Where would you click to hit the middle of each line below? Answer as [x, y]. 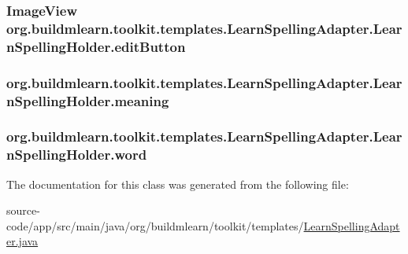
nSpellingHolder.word [77, 155]
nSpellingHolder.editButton [96, 46]
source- [23, 210]
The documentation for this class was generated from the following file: [178, 184]
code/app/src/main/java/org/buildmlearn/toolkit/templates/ [155, 225]
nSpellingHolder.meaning [88, 100]
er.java [22, 241]
